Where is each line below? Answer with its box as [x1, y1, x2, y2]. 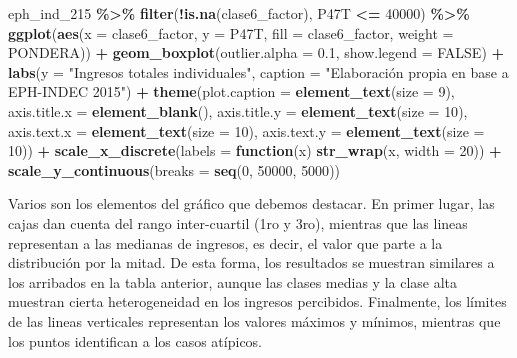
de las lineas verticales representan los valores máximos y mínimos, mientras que [8, 310, 501, 331]
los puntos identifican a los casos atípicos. [8, 330, 263, 351]
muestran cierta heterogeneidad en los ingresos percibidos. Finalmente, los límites [8, 291, 507, 312]
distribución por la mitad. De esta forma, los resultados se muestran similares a [8, 252, 495, 273]
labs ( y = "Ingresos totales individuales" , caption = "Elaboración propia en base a [8, 61, 509, 82]
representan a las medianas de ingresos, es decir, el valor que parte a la [8, 232, 443, 253]
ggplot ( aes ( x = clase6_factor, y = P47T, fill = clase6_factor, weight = [8, 22, 454, 43]
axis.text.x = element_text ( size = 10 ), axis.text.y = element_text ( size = [8, 120, 485, 141]
